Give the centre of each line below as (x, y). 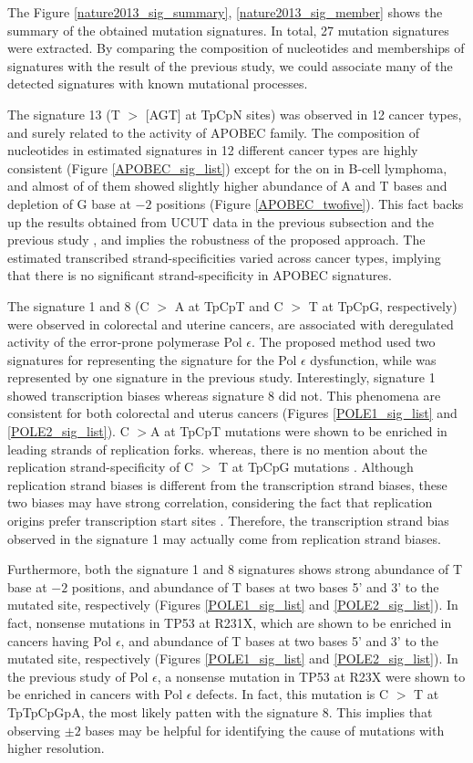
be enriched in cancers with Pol (95, 694)
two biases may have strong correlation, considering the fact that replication (220, 502)
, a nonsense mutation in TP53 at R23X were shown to (311, 676)
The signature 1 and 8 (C (78, 305)
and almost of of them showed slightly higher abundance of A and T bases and (227, 186)
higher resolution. (56, 748)
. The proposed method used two (343, 342)
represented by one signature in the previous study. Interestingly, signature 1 (221, 377)
